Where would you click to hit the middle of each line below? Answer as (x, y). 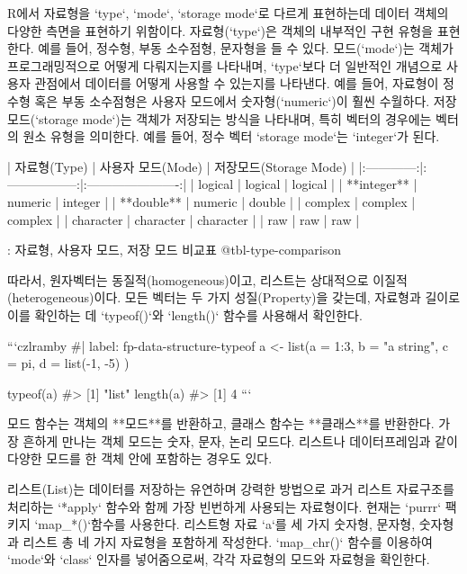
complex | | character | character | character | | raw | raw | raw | (184, 219)
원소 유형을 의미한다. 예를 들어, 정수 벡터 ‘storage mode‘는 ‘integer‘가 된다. (231, 136)
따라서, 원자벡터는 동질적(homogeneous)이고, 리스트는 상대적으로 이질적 (207, 279)
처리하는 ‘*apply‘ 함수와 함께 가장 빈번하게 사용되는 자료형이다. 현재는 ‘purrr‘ (225, 506)
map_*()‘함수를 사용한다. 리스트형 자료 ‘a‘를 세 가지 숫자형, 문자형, (227, 524)
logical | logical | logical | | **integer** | (308, 184)
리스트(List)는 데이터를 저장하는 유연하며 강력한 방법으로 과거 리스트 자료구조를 (231, 489)
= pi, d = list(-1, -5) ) (68, 363)
